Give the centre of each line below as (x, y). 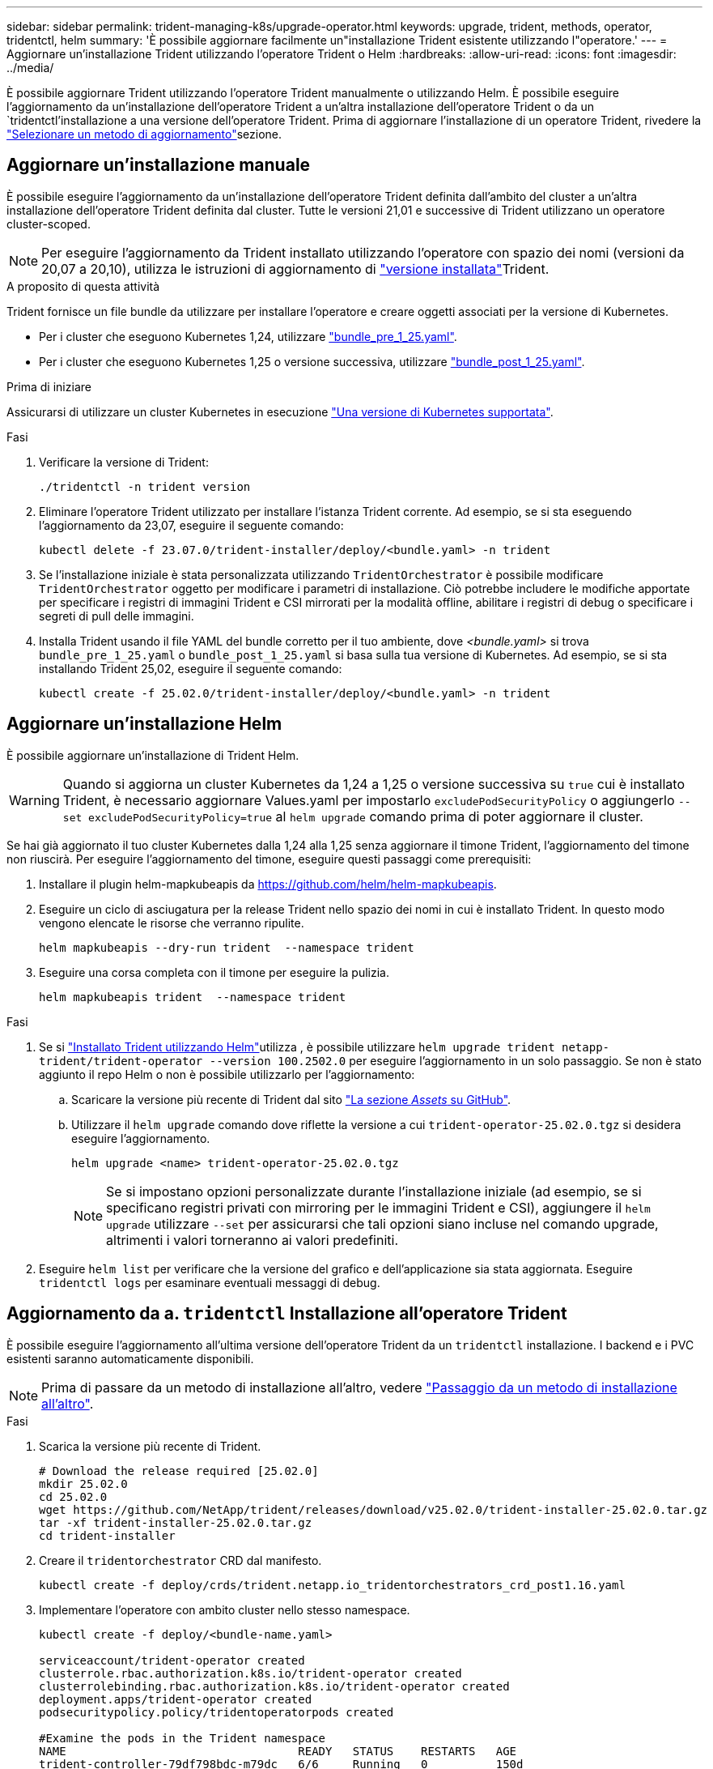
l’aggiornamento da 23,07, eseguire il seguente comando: (191, 525)
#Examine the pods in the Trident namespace (182, 1738)
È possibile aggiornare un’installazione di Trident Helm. (153, 755)
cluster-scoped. (49, 224)
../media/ (30, 68)
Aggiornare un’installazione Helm (144, 724)
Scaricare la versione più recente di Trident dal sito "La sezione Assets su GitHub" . (291, 1099)
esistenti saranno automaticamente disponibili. (130, 1358)
